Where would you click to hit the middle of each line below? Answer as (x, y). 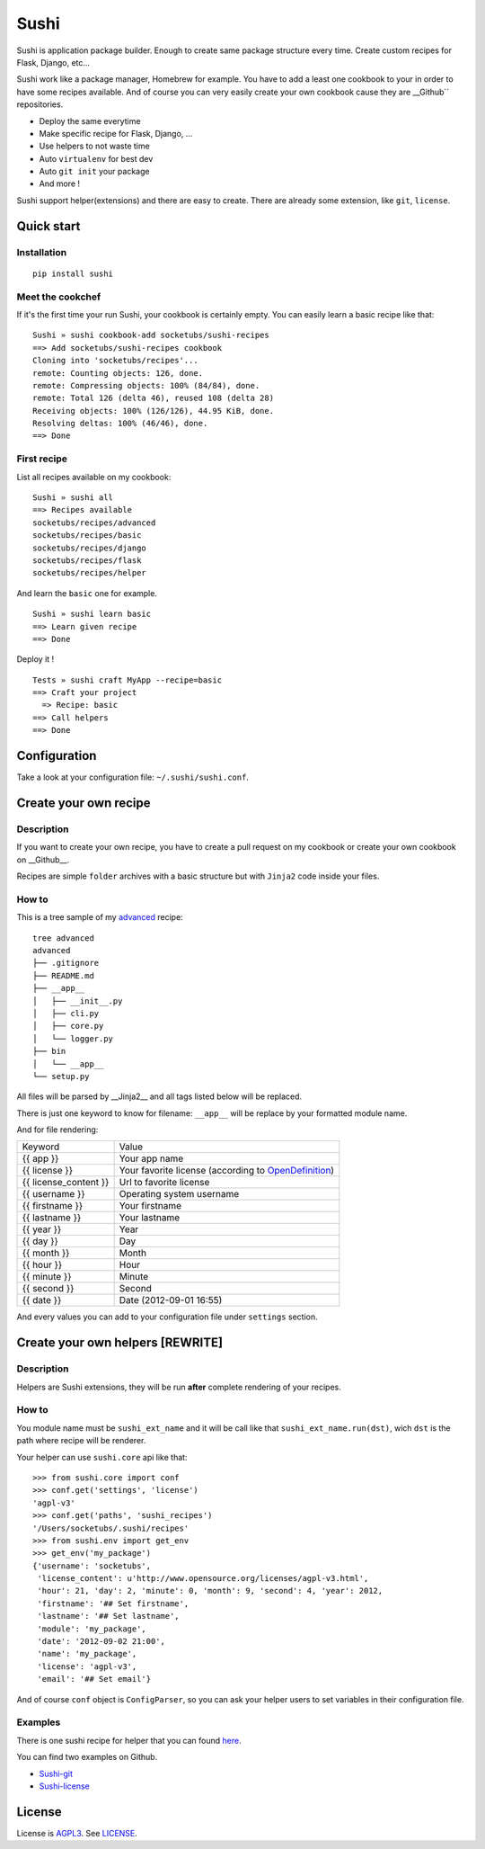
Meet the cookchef (59, 297)
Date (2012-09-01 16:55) (171, 1300)
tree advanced (63, 938)
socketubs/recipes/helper (90, 573)
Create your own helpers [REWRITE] (120, 1343)
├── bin (49, 1051)
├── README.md (63, 975)
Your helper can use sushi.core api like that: (102, 1457)
